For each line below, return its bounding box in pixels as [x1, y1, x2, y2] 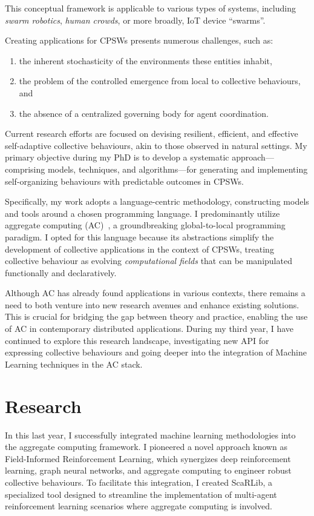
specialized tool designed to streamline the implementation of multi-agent [5, 488, 277, 500]
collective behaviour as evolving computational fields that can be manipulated [5, 254, 292, 267]
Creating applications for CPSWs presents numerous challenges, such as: [5, 34, 273, 47]
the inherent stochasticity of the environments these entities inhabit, [19, 54, 272, 67]
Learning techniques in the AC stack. [5, 357, 143, 370]
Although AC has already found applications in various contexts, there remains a [5, 286, 306, 299]
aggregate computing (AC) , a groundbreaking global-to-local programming [5, 219, 286, 231]
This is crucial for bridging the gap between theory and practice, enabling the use [5, 310, 308, 323]
